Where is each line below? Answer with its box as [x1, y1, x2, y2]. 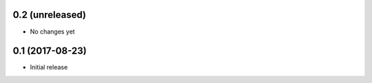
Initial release [30, 63, 68, 71]
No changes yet [30, 27, 75, 36]
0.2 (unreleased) [12, 9, 86, 21]
